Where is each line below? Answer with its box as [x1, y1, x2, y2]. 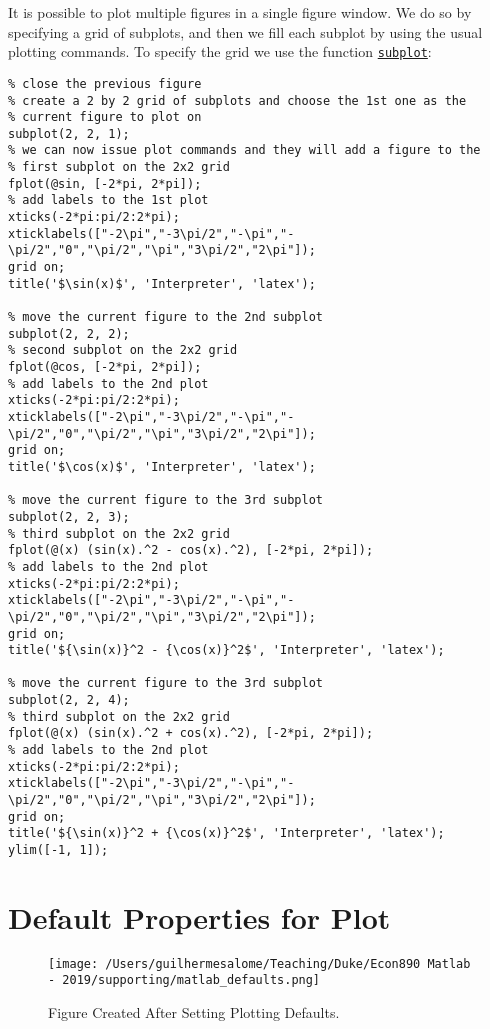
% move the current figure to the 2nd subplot [8, 310, 323, 325]
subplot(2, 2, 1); [8, 126, 130, 141]
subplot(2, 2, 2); [8, 326, 130, 341]
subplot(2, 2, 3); [8, 509, 130, 524]
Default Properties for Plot [8, 896, 391, 937]
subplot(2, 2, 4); [8, 693, 130, 708]
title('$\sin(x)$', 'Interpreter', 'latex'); [8, 276, 316, 291]
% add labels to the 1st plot [8, 193, 209, 208]
